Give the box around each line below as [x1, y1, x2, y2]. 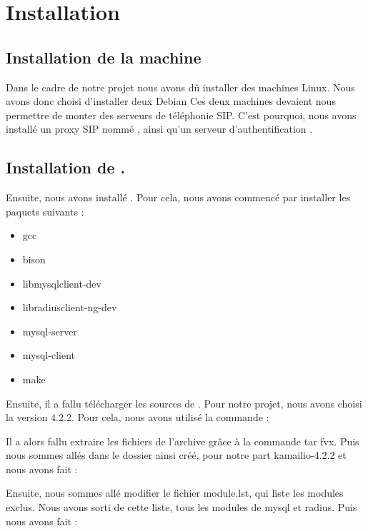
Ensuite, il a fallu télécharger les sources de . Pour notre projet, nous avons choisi [6, 395, 362, 410]
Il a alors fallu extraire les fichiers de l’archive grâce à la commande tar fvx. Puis [6, 433, 359, 448]
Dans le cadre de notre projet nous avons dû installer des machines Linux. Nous [6, 79, 355, 94]
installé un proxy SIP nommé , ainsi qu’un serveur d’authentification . [6, 121, 313, 136]
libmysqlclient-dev [22, 275, 101, 290]
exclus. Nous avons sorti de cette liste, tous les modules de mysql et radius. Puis [6, 500, 357, 515]
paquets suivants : [6, 203, 84, 218]
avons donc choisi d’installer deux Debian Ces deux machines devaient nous [6, 93, 336, 108]
